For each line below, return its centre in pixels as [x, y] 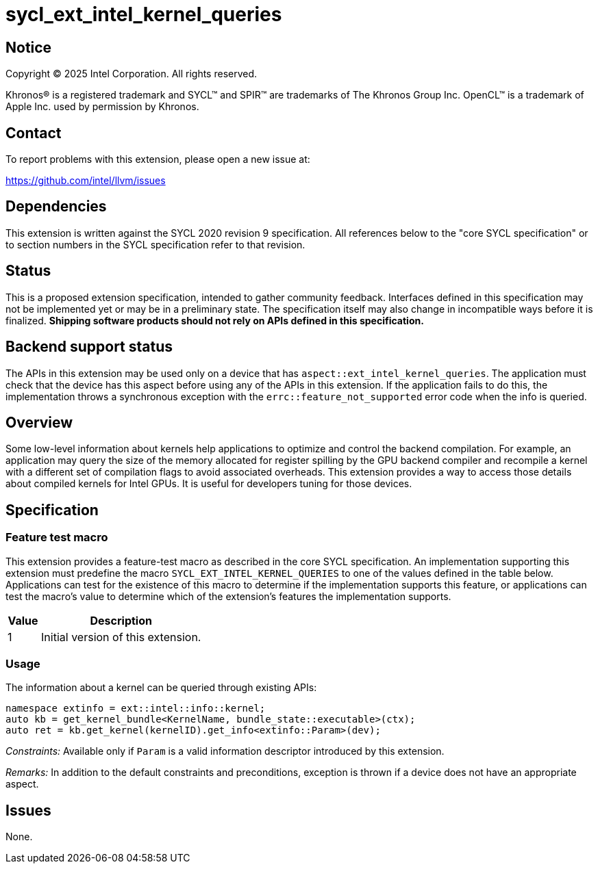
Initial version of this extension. [121, 637]
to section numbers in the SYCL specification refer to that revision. [155, 244]
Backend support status [89, 347]
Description [121, 620]
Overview [39, 422]
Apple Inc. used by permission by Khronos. [102, 107]
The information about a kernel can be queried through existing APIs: [161, 688]
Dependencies [56, 207]
